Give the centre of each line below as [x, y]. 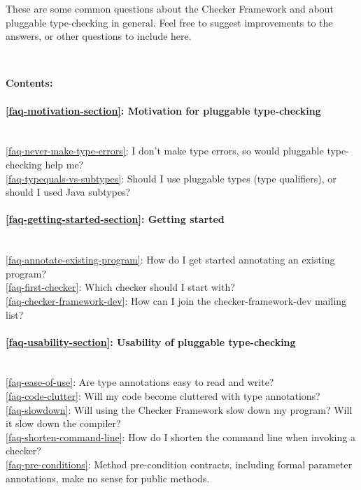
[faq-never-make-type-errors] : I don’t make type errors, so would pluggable [165, 151]
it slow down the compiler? [63, 423]
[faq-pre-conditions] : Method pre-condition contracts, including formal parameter [179, 464]
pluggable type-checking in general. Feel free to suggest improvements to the [169, 22]
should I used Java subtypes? [68, 192]
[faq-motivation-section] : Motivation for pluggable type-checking [163, 110]
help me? [64, 164]
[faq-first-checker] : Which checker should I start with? [120, 287]
